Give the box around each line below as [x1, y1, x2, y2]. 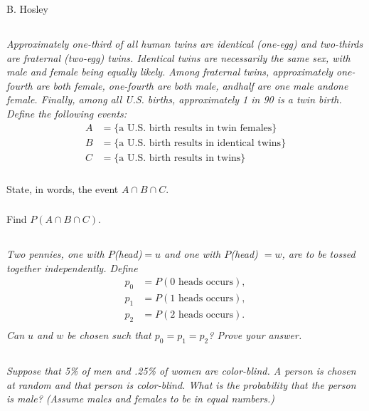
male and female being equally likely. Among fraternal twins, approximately [6, 64, 333, 79]
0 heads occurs [170, 277, 234, 288]
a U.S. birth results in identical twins [119, 137, 282, 148]
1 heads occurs [170, 293, 234, 304]
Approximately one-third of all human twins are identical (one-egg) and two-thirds [6, 36, 363, 51]
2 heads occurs [170, 309, 234, 320]
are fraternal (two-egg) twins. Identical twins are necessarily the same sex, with [6, 50, 351, 65]
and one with [164, 246, 221, 261]
